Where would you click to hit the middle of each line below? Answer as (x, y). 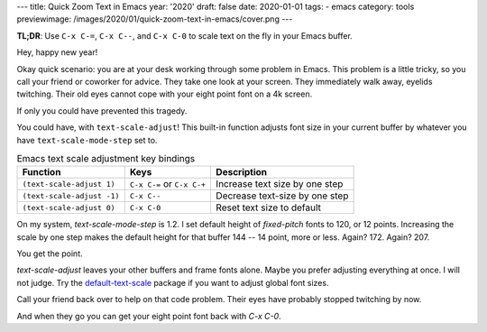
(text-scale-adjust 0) (69, 207)
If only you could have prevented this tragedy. (102, 111)
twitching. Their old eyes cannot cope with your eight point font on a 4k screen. (165, 94)
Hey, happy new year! (57, 52)
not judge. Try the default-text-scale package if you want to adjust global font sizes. (173, 282)
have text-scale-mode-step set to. (87, 140)
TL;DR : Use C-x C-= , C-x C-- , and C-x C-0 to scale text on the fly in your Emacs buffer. (185, 35)
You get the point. (50, 254)
